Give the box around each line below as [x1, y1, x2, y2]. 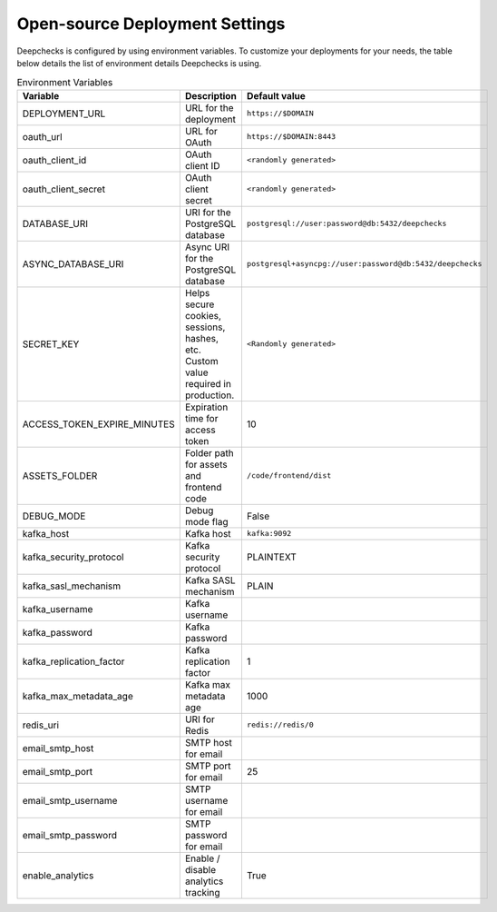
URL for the [184, 101, 235, 114]
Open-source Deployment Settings [16, 14, 286, 34]
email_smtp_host [22, 741, 94, 754]
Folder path [184, 446, 235, 459]
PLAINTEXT [246, 550, 297, 563]
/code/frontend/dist [246, 471, 332, 481]
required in [184, 377, 231, 390]
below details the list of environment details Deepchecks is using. [16, 57, 262, 68]
